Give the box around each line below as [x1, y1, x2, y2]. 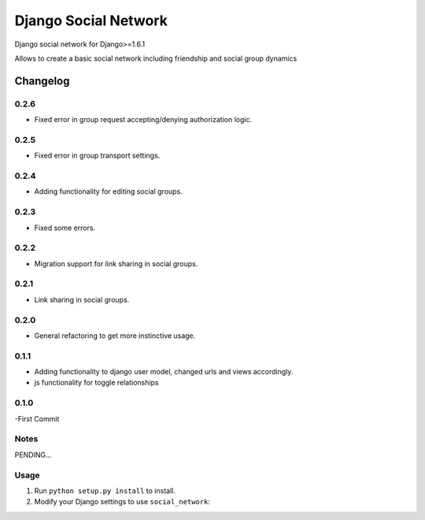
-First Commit [14, 414, 60, 423]
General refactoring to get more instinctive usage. [34, 331, 196, 340]
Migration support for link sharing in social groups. [34, 258, 198, 268]
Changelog [14, 74, 70, 87]
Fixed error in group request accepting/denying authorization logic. [34, 115, 252, 124]
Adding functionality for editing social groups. [34, 187, 183, 196]
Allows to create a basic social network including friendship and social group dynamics [14, 54, 297, 63]
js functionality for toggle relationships [34, 378, 159, 388]
